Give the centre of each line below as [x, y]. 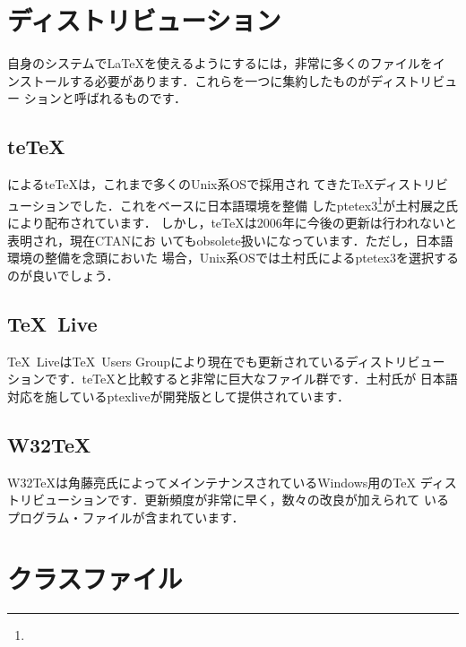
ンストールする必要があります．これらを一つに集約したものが [189, 80]
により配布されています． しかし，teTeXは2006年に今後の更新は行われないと [233, 222]
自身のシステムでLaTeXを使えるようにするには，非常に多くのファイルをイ [226, 63]
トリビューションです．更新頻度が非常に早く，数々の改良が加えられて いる [228, 500]
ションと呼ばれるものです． [105, 98]
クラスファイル [95, 578]
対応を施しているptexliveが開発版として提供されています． [179, 396]
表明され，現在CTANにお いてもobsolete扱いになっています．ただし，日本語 [230, 240]
